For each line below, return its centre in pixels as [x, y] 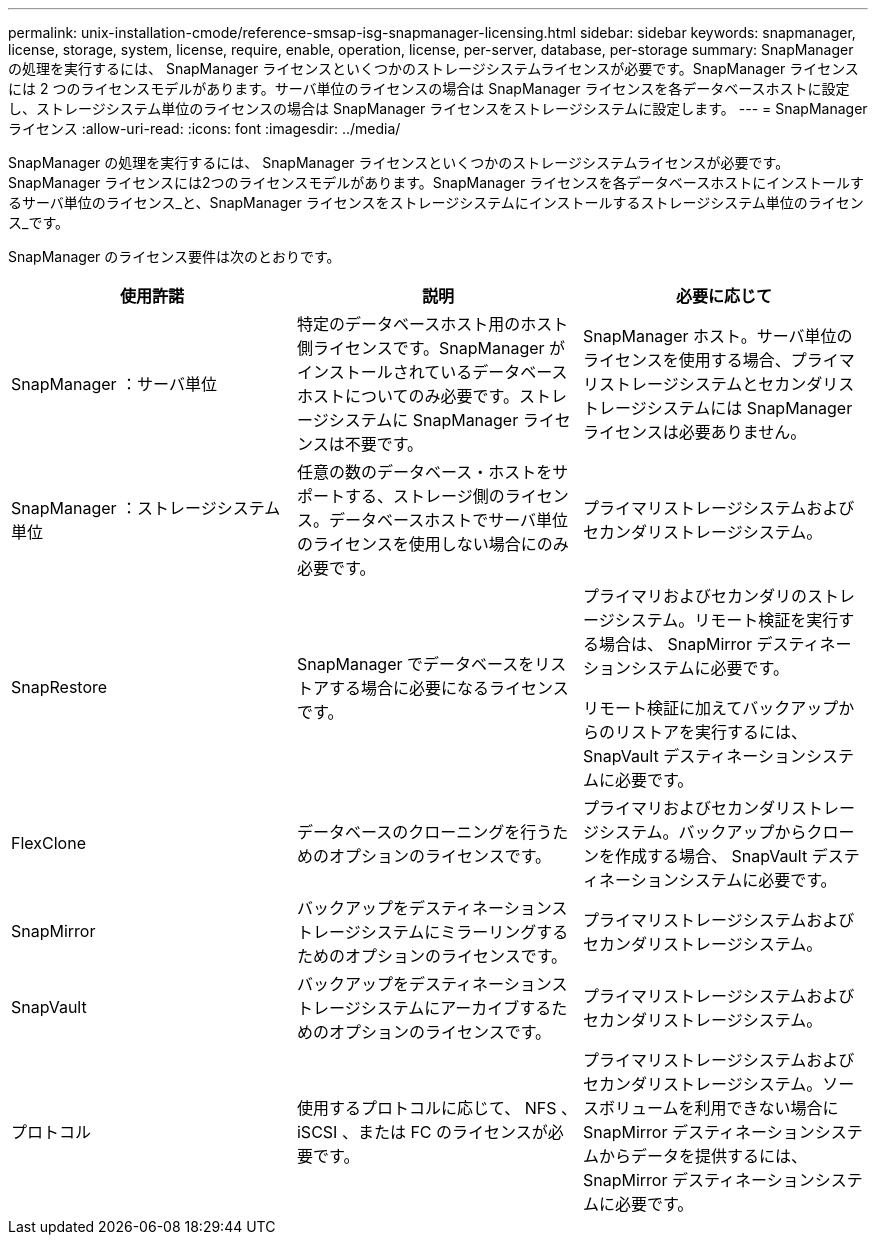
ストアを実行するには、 [718, 732]
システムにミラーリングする [464, 932]
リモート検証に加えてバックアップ [710, 708]
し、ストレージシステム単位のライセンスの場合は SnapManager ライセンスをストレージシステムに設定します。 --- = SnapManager [438, 108]
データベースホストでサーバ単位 [448, 520]
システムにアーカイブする [456, 1008]
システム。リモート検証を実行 [726, 620]
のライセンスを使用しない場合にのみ [432, 544]
